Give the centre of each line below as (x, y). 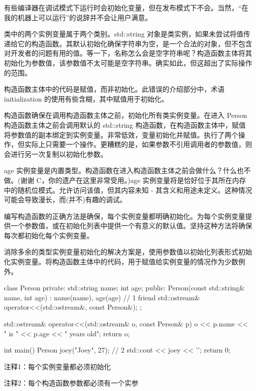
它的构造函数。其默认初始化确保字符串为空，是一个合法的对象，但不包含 (135, 43)
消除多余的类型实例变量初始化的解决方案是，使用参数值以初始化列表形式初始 (128, 252)
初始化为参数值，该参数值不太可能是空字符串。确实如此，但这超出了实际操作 (128, 62)
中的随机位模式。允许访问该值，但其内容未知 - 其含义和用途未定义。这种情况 (128, 190)
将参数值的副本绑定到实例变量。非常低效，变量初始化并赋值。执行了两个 (121, 134)
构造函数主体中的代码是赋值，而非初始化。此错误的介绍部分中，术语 (114, 89)
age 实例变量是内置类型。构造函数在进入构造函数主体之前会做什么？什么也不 (127, 170)
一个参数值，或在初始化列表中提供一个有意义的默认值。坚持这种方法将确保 (131, 226)
